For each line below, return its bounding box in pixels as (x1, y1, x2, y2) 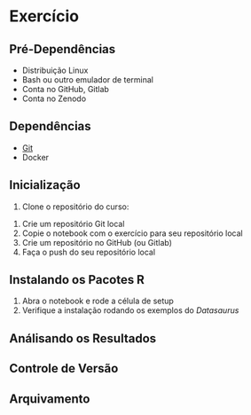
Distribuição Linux (21, 65, 89, 75)
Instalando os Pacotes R (9, 272, 145, 287)
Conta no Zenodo (21, 93, 87, 104)
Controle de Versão (9, 361, 119, 376)
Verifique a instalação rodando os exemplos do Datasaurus (21, 305, 239, 316)
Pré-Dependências (9, 42, 116, 57)
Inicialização (9, 177, 82, 192)
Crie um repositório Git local (21, 218, 125, 229)
